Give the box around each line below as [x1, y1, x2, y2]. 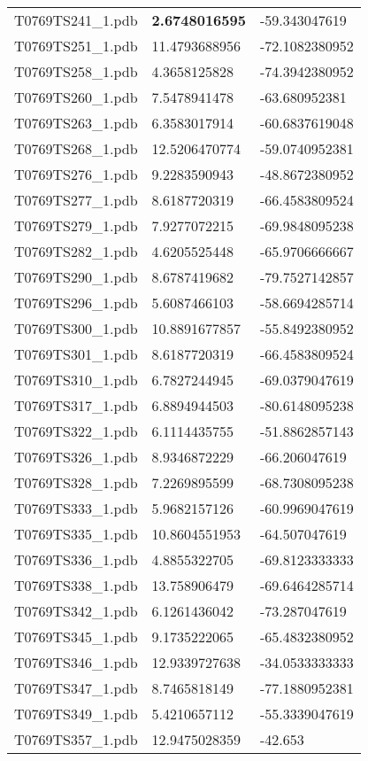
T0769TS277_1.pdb [14, 190, 138, 210]
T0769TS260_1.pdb [14, 87, 138, 107]
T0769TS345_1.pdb [14, 626, 138, 647]
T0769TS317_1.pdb [14, 395, 138, 415]
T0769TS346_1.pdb [14, 652, 138, 672]
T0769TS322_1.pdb [14, 421, 138, 441]
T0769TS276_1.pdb [14, 164, 138, 184]
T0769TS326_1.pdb [14, 447, 138, 467]
